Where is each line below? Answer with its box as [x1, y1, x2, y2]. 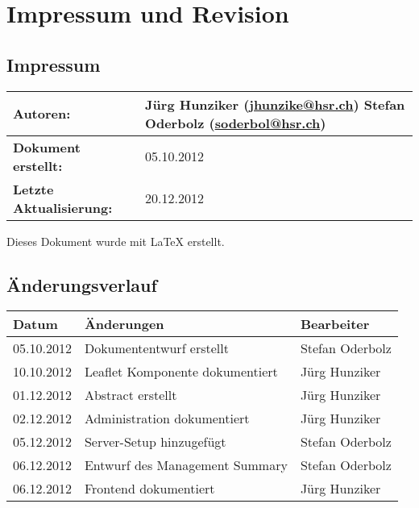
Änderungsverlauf [6, 272, 157, 297]
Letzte [13, 179, 54, 198]
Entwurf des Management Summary [84, 456, 288, 475]
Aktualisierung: [13, 198, 113, 217]
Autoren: [13, 104, 71, 123]
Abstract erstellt [84, 385, 177, 405]
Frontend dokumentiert [84, 479, 215, 498]
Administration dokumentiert [84, 409, 250, 428]
